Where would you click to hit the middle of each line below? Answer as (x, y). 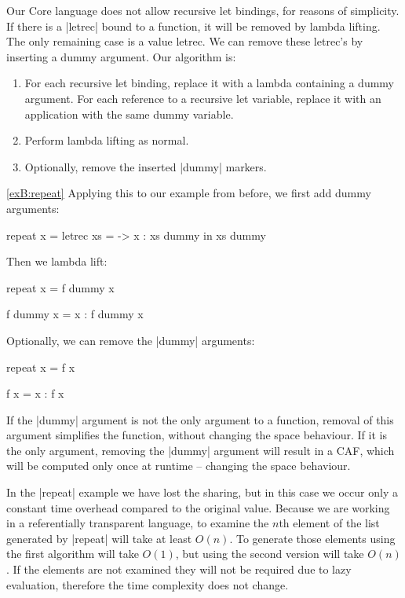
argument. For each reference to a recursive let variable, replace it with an (203, 98)
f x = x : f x (35, 393)
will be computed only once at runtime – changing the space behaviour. (179, 466)
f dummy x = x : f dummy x (75, 314)
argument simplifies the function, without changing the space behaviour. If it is (197, 435)
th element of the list (329, 523)
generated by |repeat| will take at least (99, 538)
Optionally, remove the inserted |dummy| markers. (146, 166)
